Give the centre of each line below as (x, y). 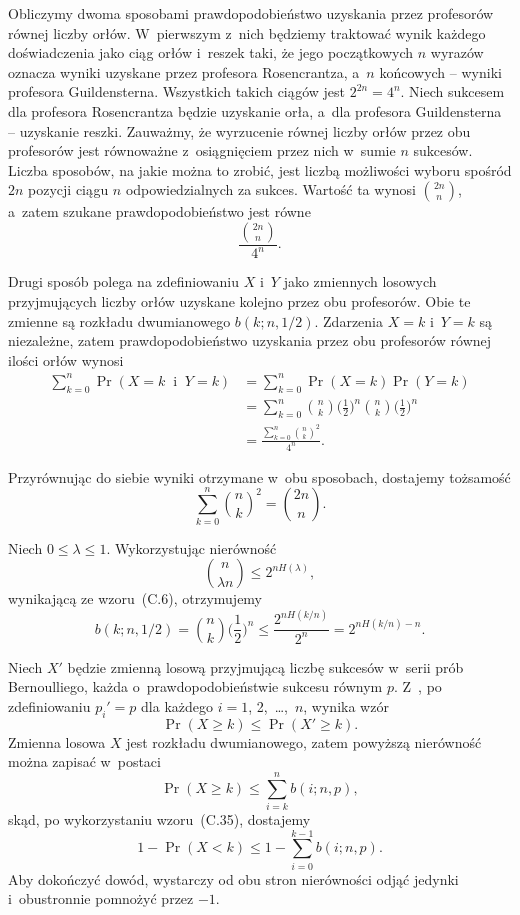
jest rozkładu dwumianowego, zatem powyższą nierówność (304, 741)
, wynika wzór (346, 705)
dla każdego (177, 705)
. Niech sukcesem (452, 91)
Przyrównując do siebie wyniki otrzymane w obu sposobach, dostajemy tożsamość (259, 476)
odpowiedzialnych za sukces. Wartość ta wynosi (270, 189)
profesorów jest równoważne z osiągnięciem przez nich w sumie (202, 150)
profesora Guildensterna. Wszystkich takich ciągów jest (176, 91)
